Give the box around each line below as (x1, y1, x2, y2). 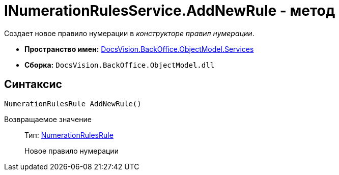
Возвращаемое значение (4, 114, 92, 124)
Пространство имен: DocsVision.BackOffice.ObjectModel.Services (24, 44, 254, 53)
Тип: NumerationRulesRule (24, 130, 114, 139)
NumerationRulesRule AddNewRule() (4, 99, 142, 108)
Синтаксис (4, 78, 62, 91)
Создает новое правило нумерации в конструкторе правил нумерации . (4, 28, 255, 38)
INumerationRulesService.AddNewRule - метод (4, 2, 335, 19)
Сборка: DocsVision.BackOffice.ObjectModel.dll (24, 60, 215, 69)
